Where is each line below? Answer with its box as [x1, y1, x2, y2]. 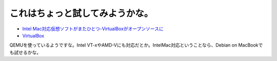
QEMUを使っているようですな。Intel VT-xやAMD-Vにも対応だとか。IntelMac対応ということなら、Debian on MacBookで [9, 42, 263, 48]
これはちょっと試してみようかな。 [9, 8, 153, 19]
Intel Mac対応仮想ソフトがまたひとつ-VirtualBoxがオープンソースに [22, 26, 164, 32]
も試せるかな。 [9, 49, 41, 55]
